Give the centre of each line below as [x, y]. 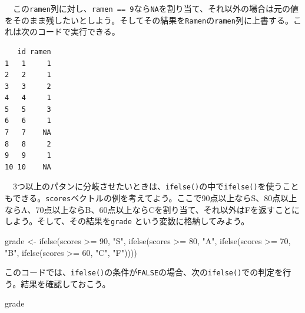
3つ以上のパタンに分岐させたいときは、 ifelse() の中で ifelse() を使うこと [156, 186]
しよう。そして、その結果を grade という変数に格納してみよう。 [127, 221]
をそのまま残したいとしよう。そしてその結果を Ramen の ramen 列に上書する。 [149, 20]
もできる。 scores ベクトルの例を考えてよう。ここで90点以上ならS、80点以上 [151, 198]
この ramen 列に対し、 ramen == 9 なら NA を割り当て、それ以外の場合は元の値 [156, 8]
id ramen [34, 51]
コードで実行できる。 [79, 31]
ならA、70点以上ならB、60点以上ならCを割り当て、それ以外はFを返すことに [152, 209]
